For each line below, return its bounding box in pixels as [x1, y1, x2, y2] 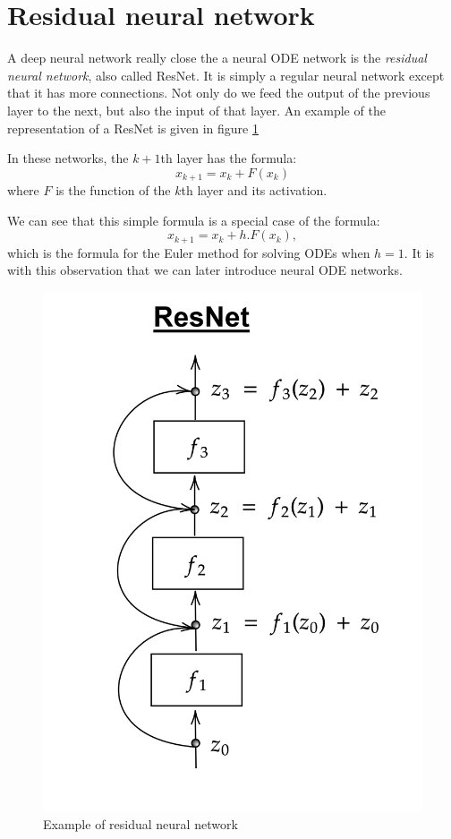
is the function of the [55, 181, 171, 200]
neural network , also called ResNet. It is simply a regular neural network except [7, 65, 445, 84]
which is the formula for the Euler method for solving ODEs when [7, 243, 370, 261]
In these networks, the [7, 149, 129, 167]
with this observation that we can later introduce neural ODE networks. [7, 261, 403, 279]
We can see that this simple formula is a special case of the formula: [7, 210, 380, 229]
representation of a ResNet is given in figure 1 [7, 118, 259, 137]
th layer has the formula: [160, 149, 297, 167]
